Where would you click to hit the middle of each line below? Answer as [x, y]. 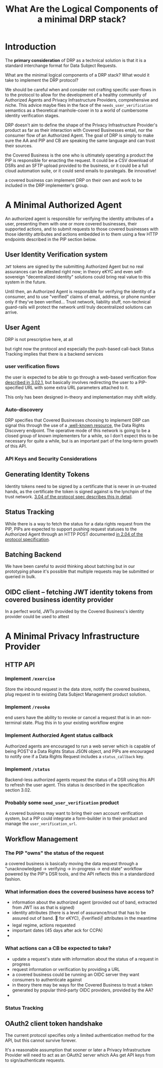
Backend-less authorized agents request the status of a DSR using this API [80, 780]
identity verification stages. [32, 115]
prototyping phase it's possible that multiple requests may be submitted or [80, 571]
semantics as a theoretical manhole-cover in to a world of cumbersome [77, 110]
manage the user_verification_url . [41, 824]
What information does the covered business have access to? [80, 891]
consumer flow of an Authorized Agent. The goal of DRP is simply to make [80, 135]
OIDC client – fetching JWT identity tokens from [79, 592]
